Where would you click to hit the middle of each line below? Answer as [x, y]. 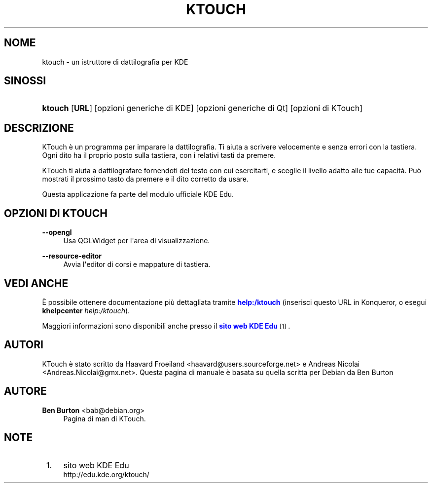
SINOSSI [25, 81]
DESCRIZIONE [39, 128]
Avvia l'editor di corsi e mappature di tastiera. [137, 264]
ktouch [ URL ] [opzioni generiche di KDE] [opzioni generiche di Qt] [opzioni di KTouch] [202, 108]
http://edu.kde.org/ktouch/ [106, 474]
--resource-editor [72, 256]
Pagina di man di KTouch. [105, 418]
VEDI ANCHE [36, 283]
